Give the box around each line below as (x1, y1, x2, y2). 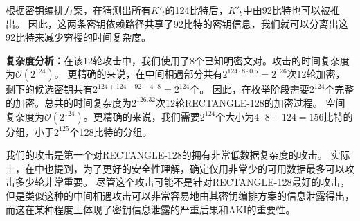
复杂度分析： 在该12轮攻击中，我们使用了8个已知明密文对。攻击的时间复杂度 (6, 53, 350, 67)
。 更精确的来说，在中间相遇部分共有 (54, 67, 223, 81)
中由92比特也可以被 (242, 3, 330, 17)
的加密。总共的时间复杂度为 (6, 95, 132, 109)
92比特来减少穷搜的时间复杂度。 (6, 30, 151, 44)
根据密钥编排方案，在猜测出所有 (6, 3, 151, 17)
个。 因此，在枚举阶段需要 (190, 82, 309, 96)
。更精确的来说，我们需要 (83, 109, 200, 123)
